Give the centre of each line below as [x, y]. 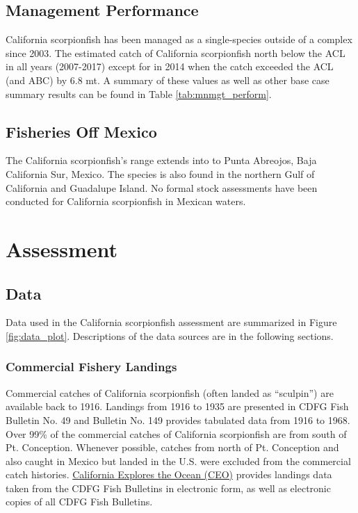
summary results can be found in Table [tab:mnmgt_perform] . [139, 93]
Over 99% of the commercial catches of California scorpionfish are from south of [176, 433]
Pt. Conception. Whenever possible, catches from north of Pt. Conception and [172, 447]
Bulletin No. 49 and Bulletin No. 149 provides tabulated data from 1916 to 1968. [178, 420]
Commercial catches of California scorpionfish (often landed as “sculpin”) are [170, 392]
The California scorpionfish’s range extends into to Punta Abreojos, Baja [161, 160]
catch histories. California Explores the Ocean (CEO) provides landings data [169, 474]
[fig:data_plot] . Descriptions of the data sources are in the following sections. [170, 335]
